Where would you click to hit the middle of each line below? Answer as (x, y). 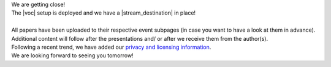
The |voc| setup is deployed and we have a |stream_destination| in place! (104, 13)
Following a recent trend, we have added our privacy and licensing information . (111, 47)
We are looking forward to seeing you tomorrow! (73, 55)
